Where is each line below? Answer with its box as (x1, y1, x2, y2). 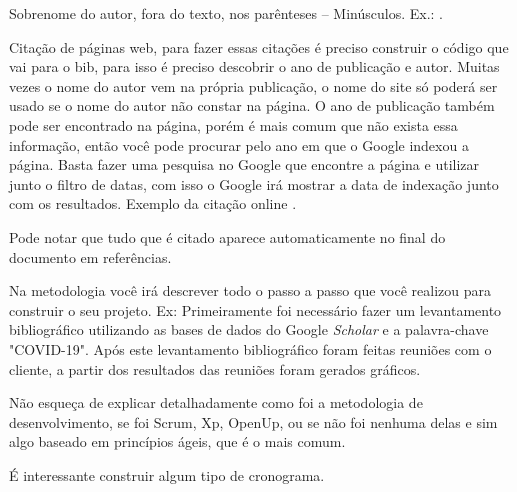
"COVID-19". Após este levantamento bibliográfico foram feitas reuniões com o (9, 338, 492, 359)
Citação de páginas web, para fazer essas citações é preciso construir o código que (9, 36, 509, 57)
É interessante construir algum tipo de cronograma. (9, 464, 325, 485)
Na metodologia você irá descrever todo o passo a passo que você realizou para (9, 280, 491, 301)
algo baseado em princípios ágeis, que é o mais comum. (9, 431, 346, 452)
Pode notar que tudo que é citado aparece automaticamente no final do (9, 226, 446, 247)
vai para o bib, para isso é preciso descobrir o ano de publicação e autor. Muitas (9, 56, 500, 77)
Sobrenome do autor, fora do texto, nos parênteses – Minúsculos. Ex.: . (9, 3, 443, 23)
